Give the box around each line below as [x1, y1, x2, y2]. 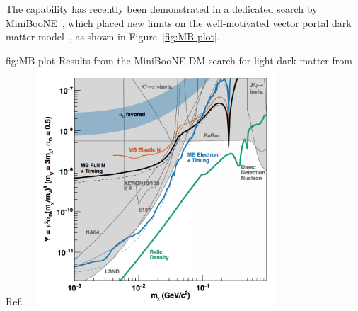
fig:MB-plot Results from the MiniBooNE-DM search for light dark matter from [6, 52, 352, 67]
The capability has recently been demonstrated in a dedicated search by [6, 1, 318, 16]
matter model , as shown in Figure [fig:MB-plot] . [6, 29, 220, 44]
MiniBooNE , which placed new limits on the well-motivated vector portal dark [6, 15, 352, 30]
